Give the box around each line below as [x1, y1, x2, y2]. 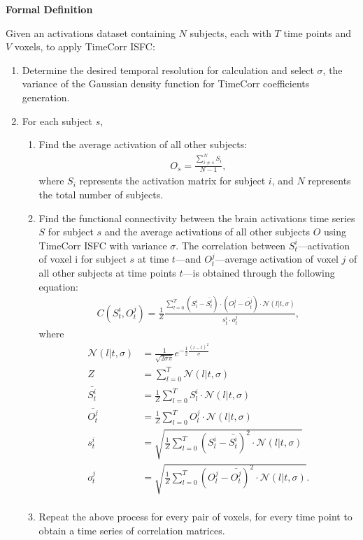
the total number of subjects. [38, 187, 164, 202]
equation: [38, 279, 78, 293]
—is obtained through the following [183, 265, 335, 279]
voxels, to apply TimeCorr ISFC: [14, 39, 155, 54]
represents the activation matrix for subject [79, 173, 266, 188]
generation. [22, 89, 70, 104]
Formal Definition [6, 2, 93, 16]
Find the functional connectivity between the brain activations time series [38, 210, 355, 225]
